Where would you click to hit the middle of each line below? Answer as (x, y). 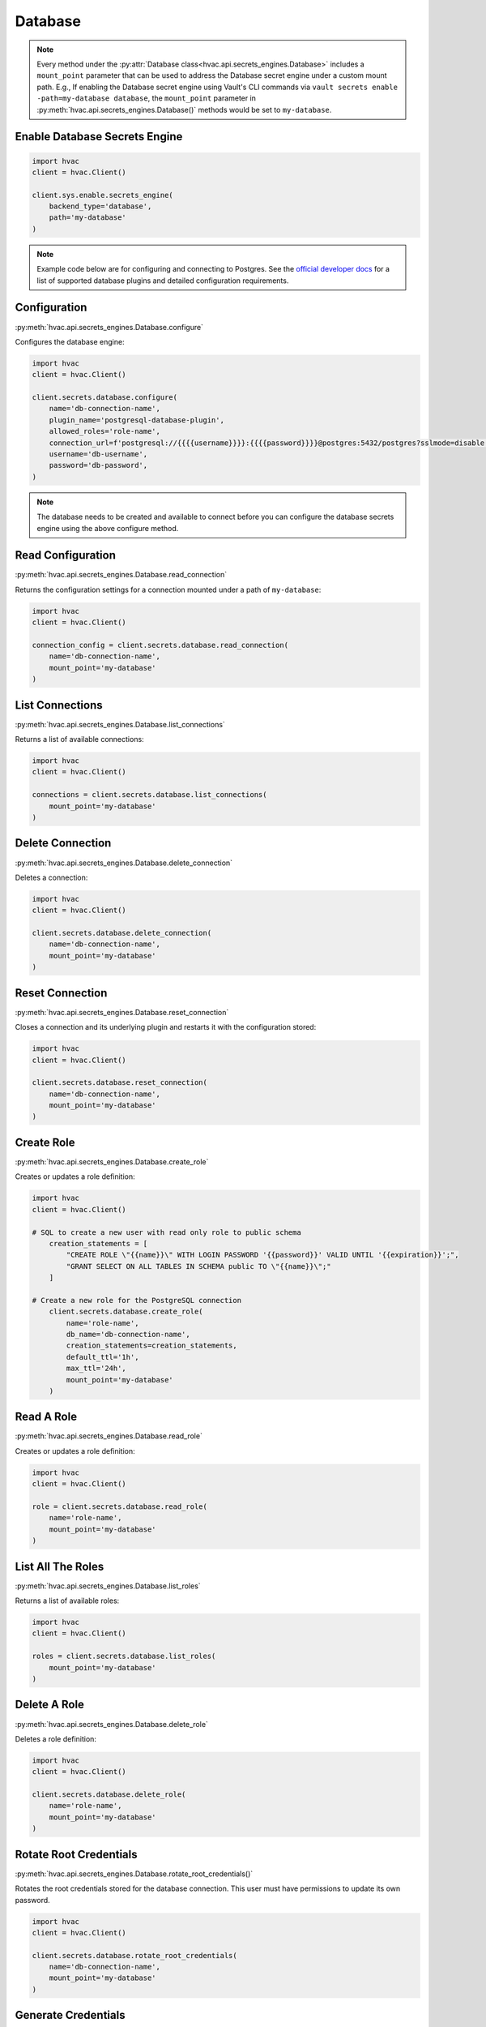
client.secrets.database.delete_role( (109, 1795)
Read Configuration (66, 555)
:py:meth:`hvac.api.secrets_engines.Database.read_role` (109, 1436)
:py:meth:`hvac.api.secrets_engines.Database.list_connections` (120, 724)
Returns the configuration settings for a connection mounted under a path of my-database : (168, 589)
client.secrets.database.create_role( (126, 1312)
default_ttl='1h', (102, 1357)
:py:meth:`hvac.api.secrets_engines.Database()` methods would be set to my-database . (184, 109)
